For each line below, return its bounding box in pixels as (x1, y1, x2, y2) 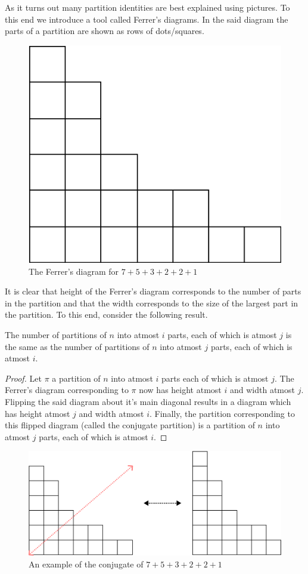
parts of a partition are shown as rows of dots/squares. (5, 24, 204, 37)
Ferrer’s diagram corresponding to (5, 383, 129, 396)
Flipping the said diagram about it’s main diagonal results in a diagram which (5, 395, 291, 407)
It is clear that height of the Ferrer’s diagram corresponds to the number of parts (5, 285, 301, 297)
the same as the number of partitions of (5, 340, 150, 352)
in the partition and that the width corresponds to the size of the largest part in (5, 296, 298, 309)
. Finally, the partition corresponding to (150, 407, 295, 419)
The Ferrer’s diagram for (29, 265, 119, 277)
